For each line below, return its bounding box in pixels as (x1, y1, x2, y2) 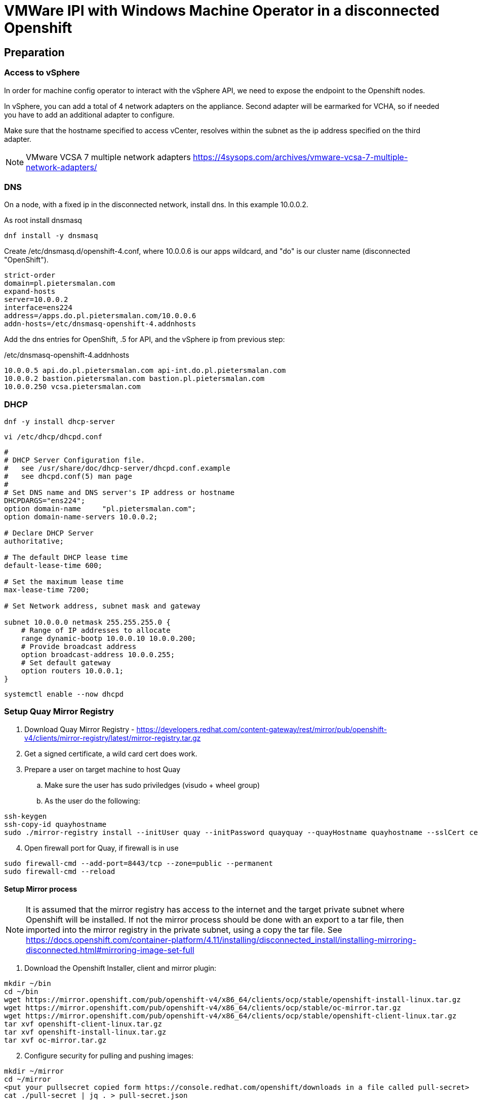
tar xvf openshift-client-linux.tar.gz (4, 1020, 162, 1029)
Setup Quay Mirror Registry (4, 706, 114, 717)
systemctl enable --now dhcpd (4, 690, 124, 699)
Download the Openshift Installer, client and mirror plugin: (24, 964, 217, 973)
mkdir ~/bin (4, 979, 51, 988)
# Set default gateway (21, 659, 111, 667)
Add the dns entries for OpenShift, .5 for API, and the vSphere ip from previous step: (4, 335, 285, 344)
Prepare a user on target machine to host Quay (24, 765, 181, 774)
